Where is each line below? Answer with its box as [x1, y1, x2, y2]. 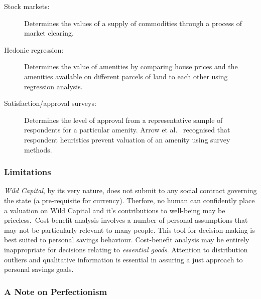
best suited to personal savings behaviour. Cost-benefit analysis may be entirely [4, 234, 249, 245]
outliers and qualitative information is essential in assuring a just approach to [4, 254, 243, 264]
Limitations [4, 166, 51, 178]
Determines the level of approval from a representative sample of [24, 114, 223, 125]
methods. [24, 144, 52, 155]
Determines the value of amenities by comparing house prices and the [24, 61, 238, 72]
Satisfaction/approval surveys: [4, 98, 96, 108]
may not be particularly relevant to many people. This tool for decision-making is [4, 224, 255, 235]
